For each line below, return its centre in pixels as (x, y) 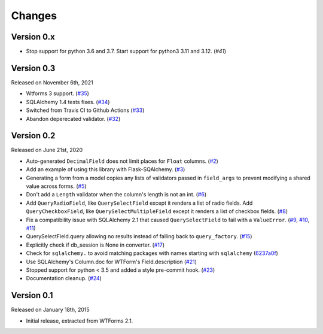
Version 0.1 (32, 295)
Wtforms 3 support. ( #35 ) (58, 93)
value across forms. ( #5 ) (56, 186)
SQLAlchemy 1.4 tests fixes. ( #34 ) (68, 102)
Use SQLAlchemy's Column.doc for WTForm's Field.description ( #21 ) (112, 262)
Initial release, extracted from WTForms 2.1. (80, 321)
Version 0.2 (33, 136)
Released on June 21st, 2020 (47, 150)
